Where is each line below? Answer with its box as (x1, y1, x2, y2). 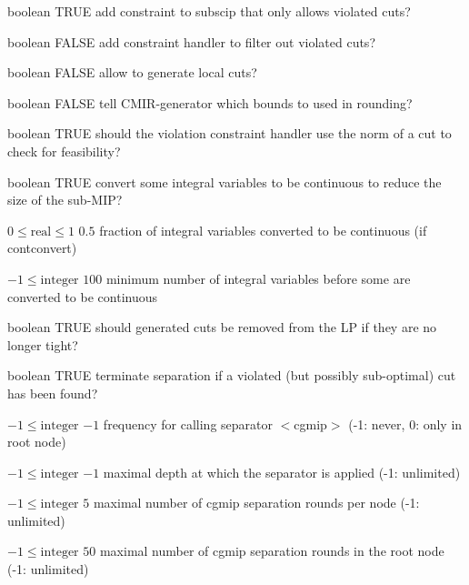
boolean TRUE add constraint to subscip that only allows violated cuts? (7, 2, 411, 20)
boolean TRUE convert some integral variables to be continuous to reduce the (7, 172, 442, 191)
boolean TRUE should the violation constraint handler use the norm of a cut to (7, 124, 452, 143)
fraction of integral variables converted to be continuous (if (99, 220, 427, 239)
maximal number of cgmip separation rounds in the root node (99, 541, 444, 560)
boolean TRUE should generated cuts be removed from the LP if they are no (7, 318, 437, 337)
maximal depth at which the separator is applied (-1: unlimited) (103, 462, 461, 481)
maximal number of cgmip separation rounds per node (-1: (93, 493, 420, 512)
